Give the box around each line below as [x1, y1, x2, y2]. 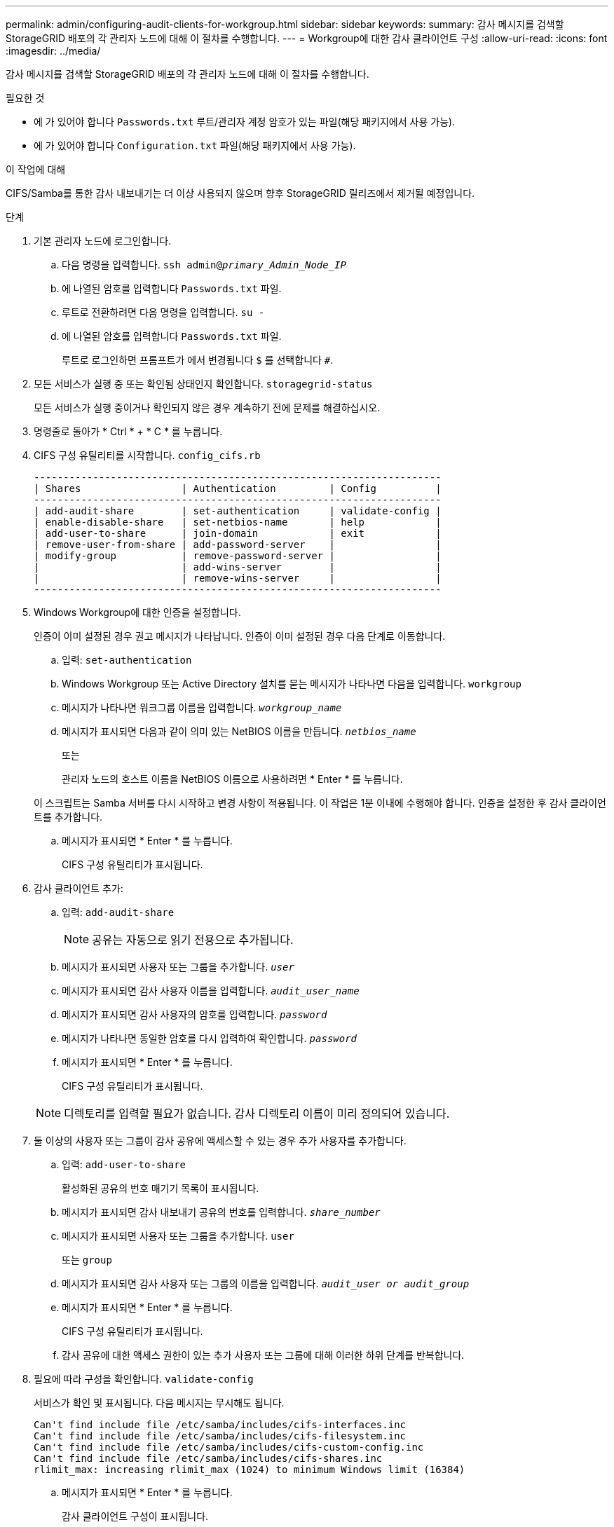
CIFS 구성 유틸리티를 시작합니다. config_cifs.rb [34, 449, 261, 461]
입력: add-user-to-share [62, 1158, 186, 1170]
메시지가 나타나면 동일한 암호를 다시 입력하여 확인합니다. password [62, 1032, 357, 1044]
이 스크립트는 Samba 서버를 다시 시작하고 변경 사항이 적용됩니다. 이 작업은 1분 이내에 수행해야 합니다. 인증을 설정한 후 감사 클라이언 [34, 797, 606, 809]
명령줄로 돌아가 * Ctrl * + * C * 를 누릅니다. [34, 425, 223, 437]
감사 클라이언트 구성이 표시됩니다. [62, 1510, 209, 1522]
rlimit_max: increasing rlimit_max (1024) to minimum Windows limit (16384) [34, 1464, 465, 1475]
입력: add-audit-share [62, 906, 175, 918]
